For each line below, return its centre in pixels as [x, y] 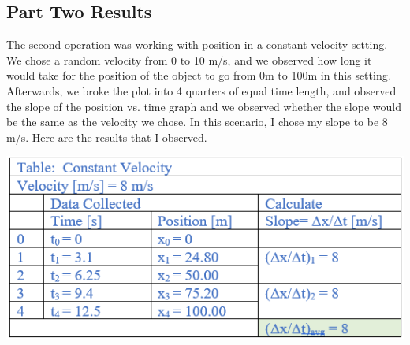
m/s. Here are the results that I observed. [107, 137]
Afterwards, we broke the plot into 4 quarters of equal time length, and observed [201, 90]
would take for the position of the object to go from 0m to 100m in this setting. [199, 75]
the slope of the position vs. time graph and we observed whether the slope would [204, 106]
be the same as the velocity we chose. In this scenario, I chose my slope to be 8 [197, 122]
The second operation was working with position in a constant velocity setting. [197, 45]
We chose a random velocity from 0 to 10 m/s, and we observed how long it [189, 59]
